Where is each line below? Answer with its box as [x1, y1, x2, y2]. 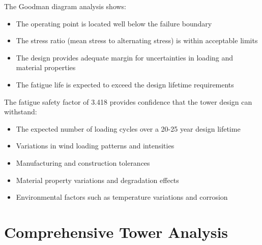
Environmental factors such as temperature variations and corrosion [16, 192, 228, 202]
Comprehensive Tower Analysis [4, 221, 228, 242]
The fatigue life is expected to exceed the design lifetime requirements [16, 79, 234, 89]
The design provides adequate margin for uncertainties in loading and [16, 52, 234, 63]
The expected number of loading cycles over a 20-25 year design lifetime [16, 123, 241, 134]
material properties [16, 62, 76, 73]
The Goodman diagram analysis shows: [4, 1, 127, 11]
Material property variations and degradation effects [16, 174, 179, 185]
